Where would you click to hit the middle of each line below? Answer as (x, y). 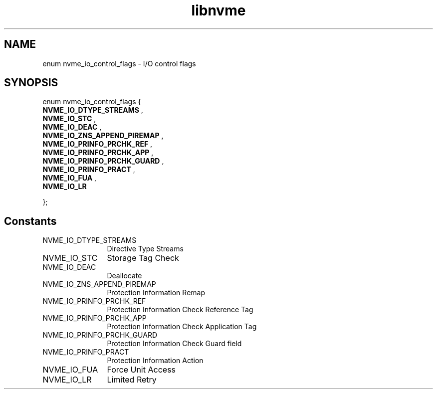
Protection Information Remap (156, 293)
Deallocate (124, 276)
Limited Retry (132, 380)
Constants (30, 221)
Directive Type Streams (145, 249)
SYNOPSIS (31, 83)
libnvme (218, 10)
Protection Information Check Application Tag (182, 327)
